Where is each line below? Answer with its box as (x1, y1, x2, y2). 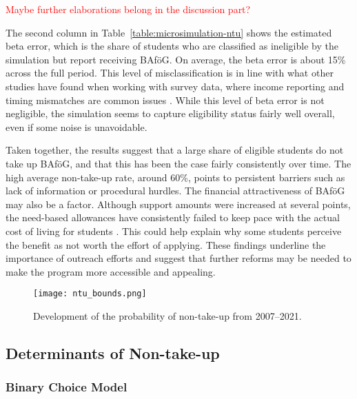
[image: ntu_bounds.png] (33, 289, 147, 299)
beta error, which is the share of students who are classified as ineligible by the (6, 39, 338, 53)
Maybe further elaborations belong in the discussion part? (6, 2, 251, 16)
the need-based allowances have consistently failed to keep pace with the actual (6, 210, 340, 225)
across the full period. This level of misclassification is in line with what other (6, 65, 334, 80)
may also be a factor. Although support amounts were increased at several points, (6, 196, 351, 211)
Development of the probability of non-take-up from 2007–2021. (33, 308, 302, 323)
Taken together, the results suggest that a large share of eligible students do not (6, 143, 344, 157)
